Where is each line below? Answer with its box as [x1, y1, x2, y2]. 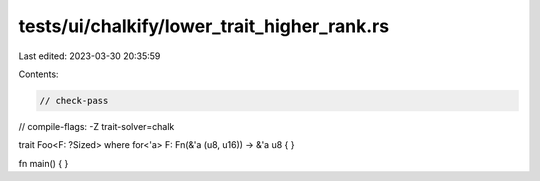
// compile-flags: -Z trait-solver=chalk [18, 120, 175, 132]
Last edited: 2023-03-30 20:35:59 [18, 50, 161, 62]
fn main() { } [18, 157, 69, 169]
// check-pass [39, 95, 109, 106]
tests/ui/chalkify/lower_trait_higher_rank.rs [18, 15, 390, 37]
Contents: [18, 68, 59, 80]
